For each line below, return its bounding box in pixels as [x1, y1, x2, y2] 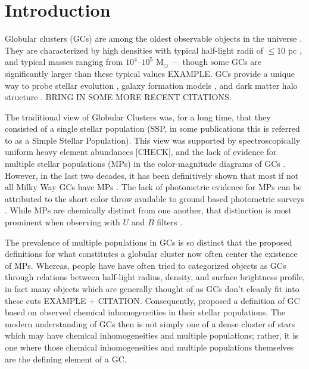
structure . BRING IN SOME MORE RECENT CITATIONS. [5, 91, 232, 103]
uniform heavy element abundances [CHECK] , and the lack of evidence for [5, 145, 277, 158]
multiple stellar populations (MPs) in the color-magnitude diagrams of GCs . [5, 157, 286, 170]
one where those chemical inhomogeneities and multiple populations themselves [5, 340, 294, 353]
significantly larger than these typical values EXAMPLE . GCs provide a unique [5, 67, 295, 79]
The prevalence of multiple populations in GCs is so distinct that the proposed [5, 235, 292, 248]
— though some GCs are [171, 55, 262, 68]
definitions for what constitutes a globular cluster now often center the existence [5, 247, 298, 260]
